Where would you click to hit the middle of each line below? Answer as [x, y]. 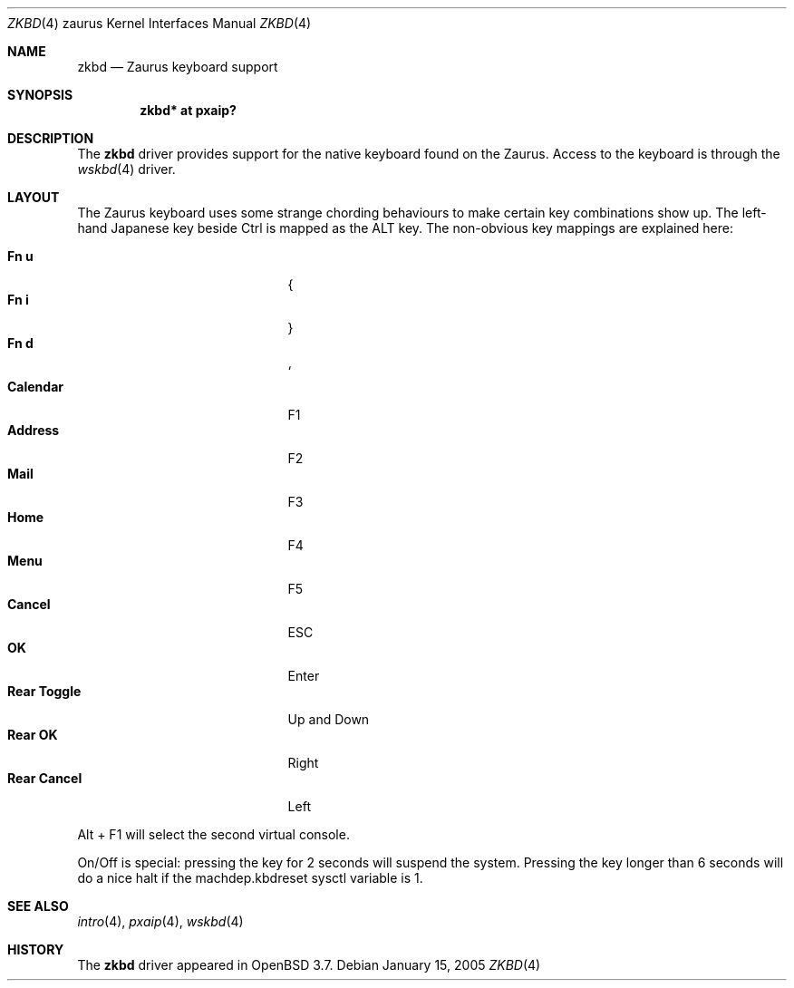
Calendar [35, 387]
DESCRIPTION [51, 138]
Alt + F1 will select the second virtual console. [213, 834]
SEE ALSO [38, 906]
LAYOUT [34, 197]
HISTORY [36, 949]
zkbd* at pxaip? [188, 110]
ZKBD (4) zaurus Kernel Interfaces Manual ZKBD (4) [160, 23]
